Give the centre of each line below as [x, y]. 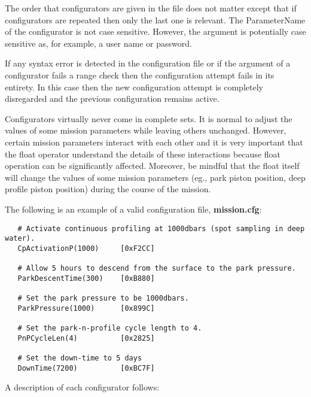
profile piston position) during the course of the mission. [108, 189]
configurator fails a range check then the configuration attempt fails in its [140, 75]
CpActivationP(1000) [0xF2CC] [86, 248]
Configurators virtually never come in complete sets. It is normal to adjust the [149, 118]
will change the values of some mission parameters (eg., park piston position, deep [155, 177]
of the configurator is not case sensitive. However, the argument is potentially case [155, 31]
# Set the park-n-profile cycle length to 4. [110, 328]
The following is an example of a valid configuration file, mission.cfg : [133, 209]
